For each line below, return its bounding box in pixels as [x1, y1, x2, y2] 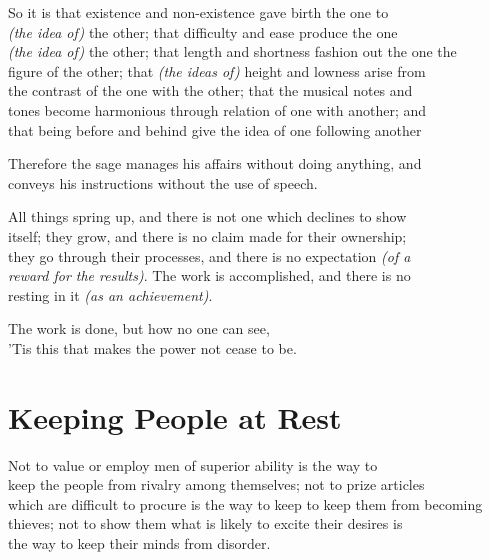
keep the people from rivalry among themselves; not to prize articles [8, 474, 425, 495]
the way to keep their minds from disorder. [8, 533, 271, 553]
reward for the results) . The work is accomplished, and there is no [8, 265, 411, 286]
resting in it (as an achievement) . [8, 284, 213, 305]
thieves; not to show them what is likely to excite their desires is [8, 513, 403, 534]
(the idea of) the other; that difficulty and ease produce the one [8, 21, 398, 42]
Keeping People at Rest [8, 396, 342, 437]
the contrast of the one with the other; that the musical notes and [8, 80, 413, 101]
